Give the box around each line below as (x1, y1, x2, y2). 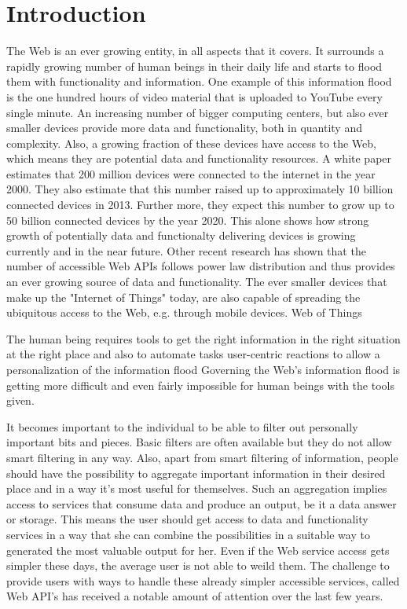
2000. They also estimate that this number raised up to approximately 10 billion (6, 181, 394, 197)
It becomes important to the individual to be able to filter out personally (6, 418, 358, 435)
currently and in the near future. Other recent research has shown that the (6, 242, 366, 259)
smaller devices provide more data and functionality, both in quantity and (6, 119, 362, 136)
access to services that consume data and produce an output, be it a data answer (6, 495, 397, 512)
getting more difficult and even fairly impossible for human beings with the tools (6, 376, 394, 393)
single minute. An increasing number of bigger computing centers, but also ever (6, 104, 389, 120)
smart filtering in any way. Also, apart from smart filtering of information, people (6, 449, 398, 465)
